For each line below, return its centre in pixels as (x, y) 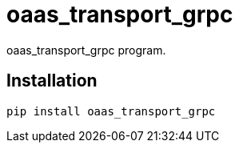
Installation (52, 81)
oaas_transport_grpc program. (86, 50)
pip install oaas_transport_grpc (111, 111)
